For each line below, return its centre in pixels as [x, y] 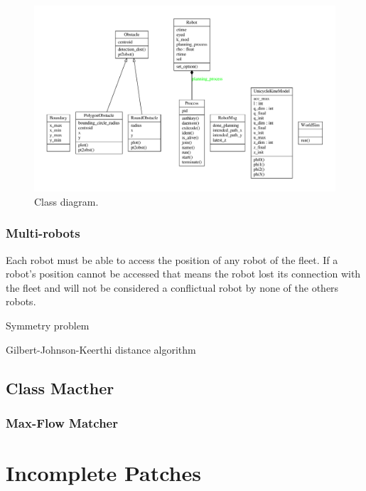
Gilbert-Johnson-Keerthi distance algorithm [101, 349]
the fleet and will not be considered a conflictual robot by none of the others [172, 287]
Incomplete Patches [103, 473]
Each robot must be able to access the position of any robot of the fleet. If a [172, 259]
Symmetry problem [48, 326]
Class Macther [60, 387]
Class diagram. [66, 201]
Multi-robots [43, 233]
